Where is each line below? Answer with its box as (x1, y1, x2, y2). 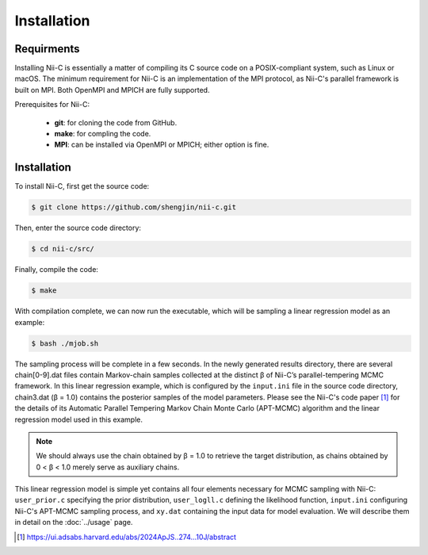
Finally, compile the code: (14, 265, 99, 274)
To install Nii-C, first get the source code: (14, 182, 150, 191)
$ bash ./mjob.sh (31, 339, 99, 348)
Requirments (14, 42, 80, 55)
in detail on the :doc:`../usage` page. (14, 518, 133, 527)
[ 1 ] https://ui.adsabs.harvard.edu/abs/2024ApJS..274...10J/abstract (17, 532, 237, 542)
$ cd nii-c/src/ (31, 244, 95, 254)
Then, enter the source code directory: (14, 223, 142, 233)
